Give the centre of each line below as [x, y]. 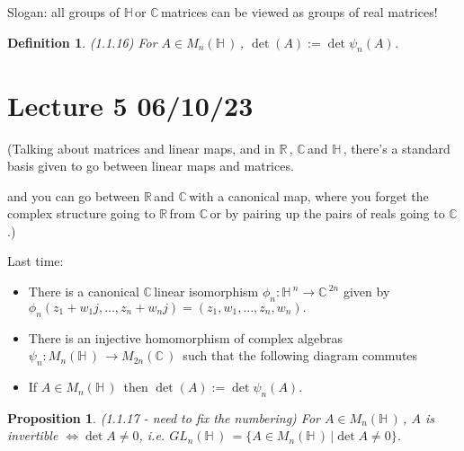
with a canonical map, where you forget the [309, 195]
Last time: [36, 261]
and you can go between [74, 195]
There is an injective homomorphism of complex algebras [185, 337]
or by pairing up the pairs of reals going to [327, 213]
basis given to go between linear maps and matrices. [151, 166]
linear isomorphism [206, 292]
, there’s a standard [397, 148]
